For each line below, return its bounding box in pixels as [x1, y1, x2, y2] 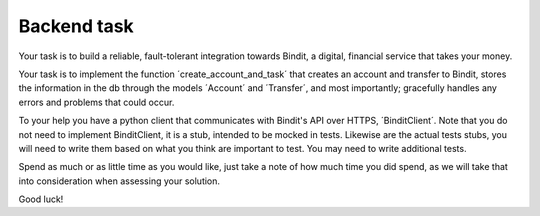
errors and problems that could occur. [18, 96, 175, 108]
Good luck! [18, 193, 64, 205]
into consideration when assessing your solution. [18, 175, 220, 187]
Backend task [18, 15, 134, 37]
